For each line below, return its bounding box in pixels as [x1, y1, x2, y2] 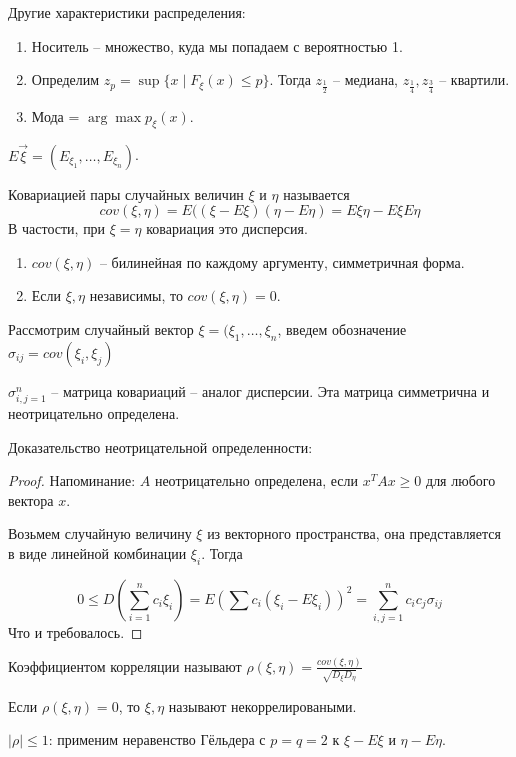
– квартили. [439, 69, 510, 90]
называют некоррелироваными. [168, 695, 357, 716]
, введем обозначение [277, 319, 407, 339]
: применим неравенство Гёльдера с [48, 729, 266, 750]
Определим [31, 69, 100, 90]
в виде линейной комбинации [8, 542, 187, 563]
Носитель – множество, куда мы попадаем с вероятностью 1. [31, 35, 403, 56]
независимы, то [89, 285, 183, 306]
